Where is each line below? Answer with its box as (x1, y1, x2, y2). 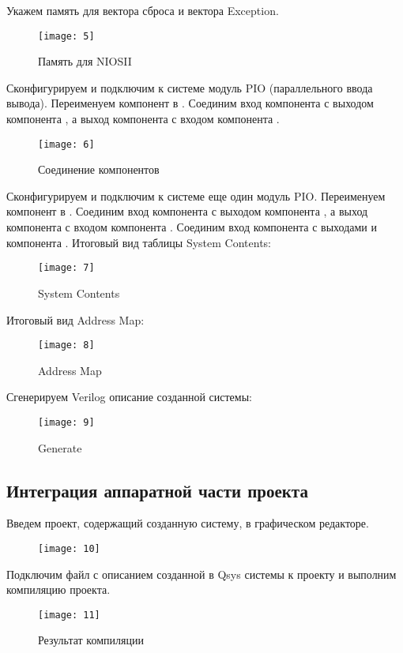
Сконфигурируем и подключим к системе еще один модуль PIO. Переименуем (6, 187, 386, 204)
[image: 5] (38, 30, 95, 42)
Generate (38, 439, 82, 456)
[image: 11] (38, 609, 100, 621)
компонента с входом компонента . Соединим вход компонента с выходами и (6, 219, 378, 235)
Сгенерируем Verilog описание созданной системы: (6, 388, 252, 405)
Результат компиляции (38, 632, 144, 648)
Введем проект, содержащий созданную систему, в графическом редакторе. (6, 515, 369, 531)
